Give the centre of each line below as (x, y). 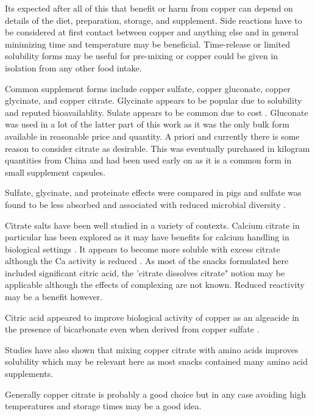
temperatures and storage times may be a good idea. (103, 406)
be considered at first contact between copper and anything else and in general (152, 32)
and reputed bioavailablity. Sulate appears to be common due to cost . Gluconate (157, 112)
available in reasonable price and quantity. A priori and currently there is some (152, 136)
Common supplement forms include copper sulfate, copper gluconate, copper (148, 88)
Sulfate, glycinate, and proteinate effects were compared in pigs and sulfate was (153, 192)
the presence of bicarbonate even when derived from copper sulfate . (132, 329)
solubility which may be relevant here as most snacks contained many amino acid (157, 361)
